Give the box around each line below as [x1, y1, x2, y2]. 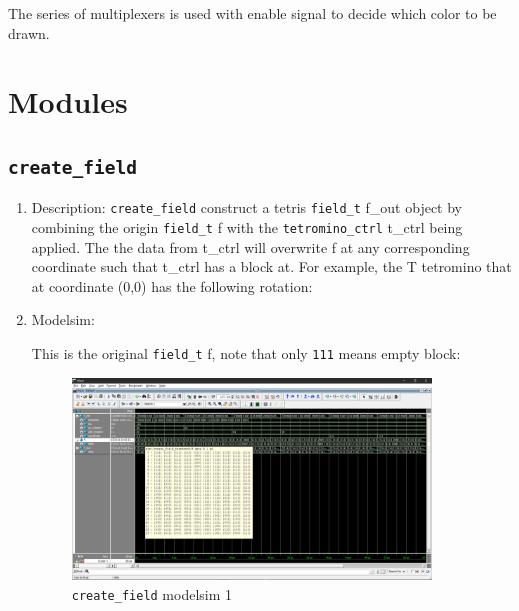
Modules [8, 81, 128, 122]
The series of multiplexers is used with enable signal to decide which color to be [8, 3, 497, 23]
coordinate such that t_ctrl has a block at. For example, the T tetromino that [31, 256, 512, 277]
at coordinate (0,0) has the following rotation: [31, 275, 313, 296]
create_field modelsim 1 [71, 583, 233, 604]
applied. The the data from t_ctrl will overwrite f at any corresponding [31, 236, 470, 257]
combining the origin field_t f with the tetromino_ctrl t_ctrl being [31, 217, 463, 237]
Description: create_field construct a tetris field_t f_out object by [31, 197, 462, 218]
